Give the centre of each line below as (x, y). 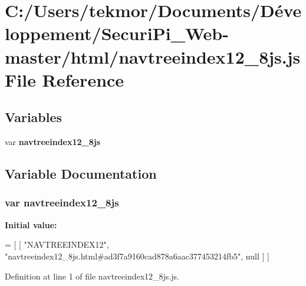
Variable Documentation (81, 174)
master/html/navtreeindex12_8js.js (153, 56)
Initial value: (31, 224)
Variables (34, 117)
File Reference (65, 79)
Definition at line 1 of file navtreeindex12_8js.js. (92, 276)
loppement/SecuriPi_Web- (117, 33)
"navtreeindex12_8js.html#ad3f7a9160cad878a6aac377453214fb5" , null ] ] (137, 256)
